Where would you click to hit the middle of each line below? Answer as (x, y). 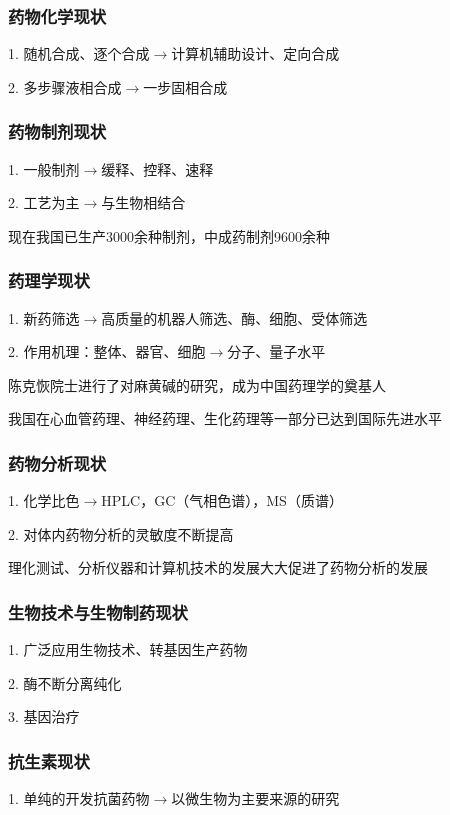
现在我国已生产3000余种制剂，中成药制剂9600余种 (169, 235)
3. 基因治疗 (44, 716)
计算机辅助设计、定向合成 (255, 53)
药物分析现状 (57, 462)
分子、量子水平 (276, 351)
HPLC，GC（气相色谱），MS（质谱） (222, 500)
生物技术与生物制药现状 (98, 611)
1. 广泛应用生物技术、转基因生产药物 (128, 649)
